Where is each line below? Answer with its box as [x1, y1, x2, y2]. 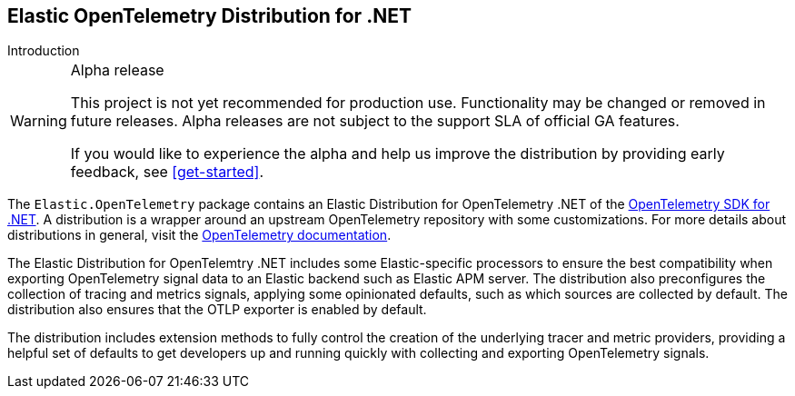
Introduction [7, 43, 80, 59]
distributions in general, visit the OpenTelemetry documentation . [7, 227, 392, 243]
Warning [10, 112, 67, 131]
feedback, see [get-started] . [70, 163, 264, 182]
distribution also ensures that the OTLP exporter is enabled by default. [7, 302, 427, 318]
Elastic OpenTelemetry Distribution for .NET [7, 5, 412, 27]
